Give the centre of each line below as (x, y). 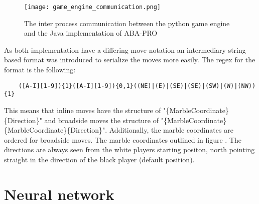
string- (238, 49)
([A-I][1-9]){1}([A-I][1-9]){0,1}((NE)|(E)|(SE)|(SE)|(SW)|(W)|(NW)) (137, 86)
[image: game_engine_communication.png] (93, 7)
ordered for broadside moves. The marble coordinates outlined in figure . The (123, 139)
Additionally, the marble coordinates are (171, 130)
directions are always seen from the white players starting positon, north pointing (129, 149)
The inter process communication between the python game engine (127, 23)
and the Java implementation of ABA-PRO (91, 33)
